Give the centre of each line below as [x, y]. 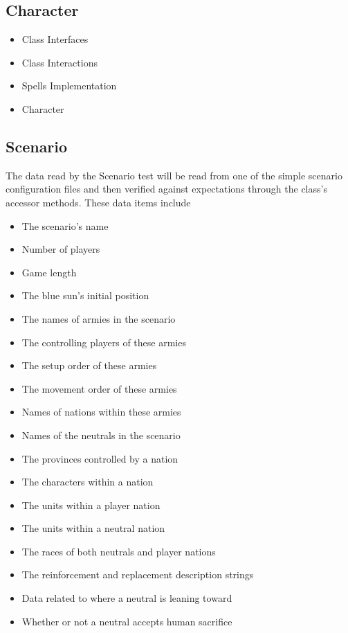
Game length [49, 272]
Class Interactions [59, 62]
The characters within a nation [88, 482]
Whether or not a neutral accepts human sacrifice [127, 621]
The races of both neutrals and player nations [119, 551]
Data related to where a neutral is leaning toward [127, 598]
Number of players [61, 249]
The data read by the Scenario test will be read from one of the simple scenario [174, 175]
